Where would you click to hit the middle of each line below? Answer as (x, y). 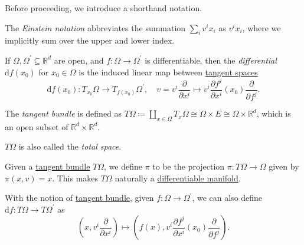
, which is (274, 113)
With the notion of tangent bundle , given (79, 198)
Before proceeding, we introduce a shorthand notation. (104, 8)
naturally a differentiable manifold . (178, 178)
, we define (123, 166)
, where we (261, 27)
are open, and (79, 60)
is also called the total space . (70, 146)
